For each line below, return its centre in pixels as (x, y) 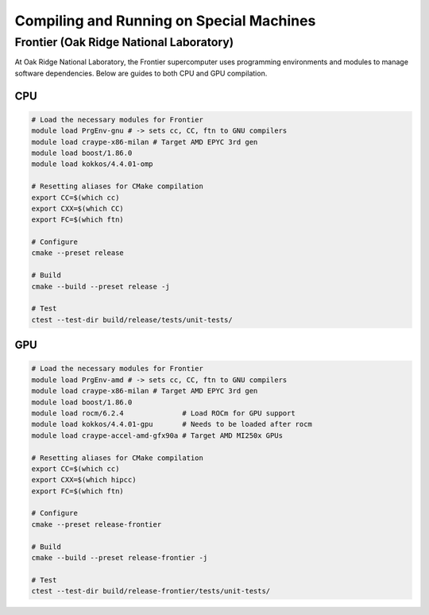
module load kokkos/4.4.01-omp (93, 164)
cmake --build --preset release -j (100, 286)
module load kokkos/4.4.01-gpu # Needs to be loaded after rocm (172, 424)
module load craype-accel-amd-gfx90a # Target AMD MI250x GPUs (157, 435)
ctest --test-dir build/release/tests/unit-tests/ (132, 319)
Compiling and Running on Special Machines (165, 21)
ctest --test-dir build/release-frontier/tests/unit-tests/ (151, 591)
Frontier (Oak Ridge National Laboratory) (124, 42)
